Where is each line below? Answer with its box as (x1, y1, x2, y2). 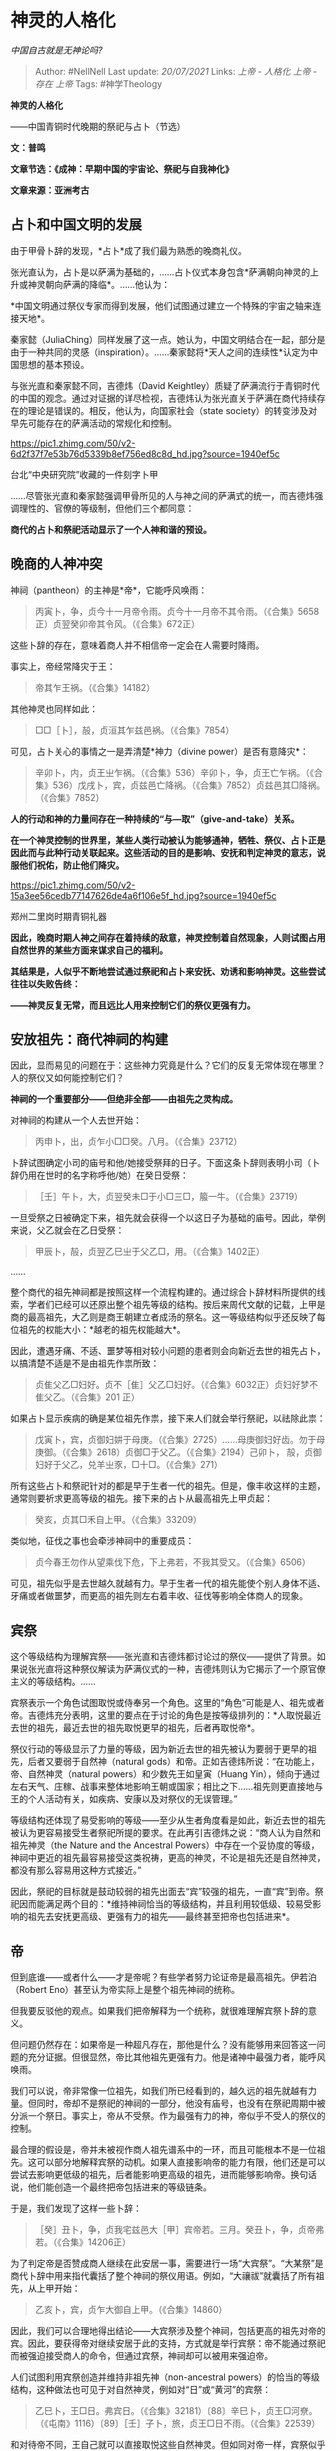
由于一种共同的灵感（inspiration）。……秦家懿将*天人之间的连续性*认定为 (10, 346, 310, 358)
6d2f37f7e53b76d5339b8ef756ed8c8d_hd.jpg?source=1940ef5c (10, 447, 280, 460)
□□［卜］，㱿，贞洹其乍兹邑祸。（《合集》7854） (34, 724, 235, 736)
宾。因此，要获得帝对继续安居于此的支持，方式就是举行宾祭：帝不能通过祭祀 (10, 2337, 326, 2349)
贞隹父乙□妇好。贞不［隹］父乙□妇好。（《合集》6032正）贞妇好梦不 (34, 1379, 319, 1391)
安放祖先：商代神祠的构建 (10, 1031, 168, 1048)
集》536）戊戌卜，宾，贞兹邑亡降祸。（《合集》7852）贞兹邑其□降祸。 (34, 779, 326, 791)
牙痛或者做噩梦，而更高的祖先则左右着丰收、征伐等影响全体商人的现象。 (10, 1590, 308, 1602)
